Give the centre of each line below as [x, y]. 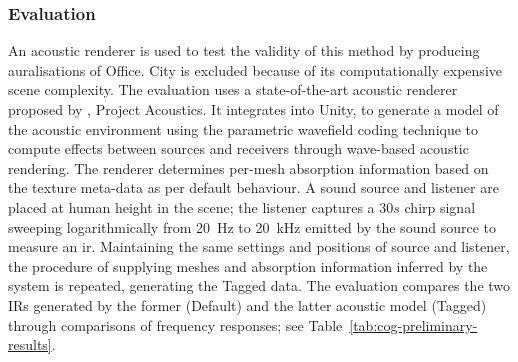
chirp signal [440, 206]
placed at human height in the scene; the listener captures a [191, 206]
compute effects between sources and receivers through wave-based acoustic [238, 148]
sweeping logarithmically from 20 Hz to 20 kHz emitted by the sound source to [252, 226]
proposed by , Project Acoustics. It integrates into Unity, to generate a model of [253, 109]
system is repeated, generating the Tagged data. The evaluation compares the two [259, 285]
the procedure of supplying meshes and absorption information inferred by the [248, 265]
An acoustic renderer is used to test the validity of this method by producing [244, 50]
